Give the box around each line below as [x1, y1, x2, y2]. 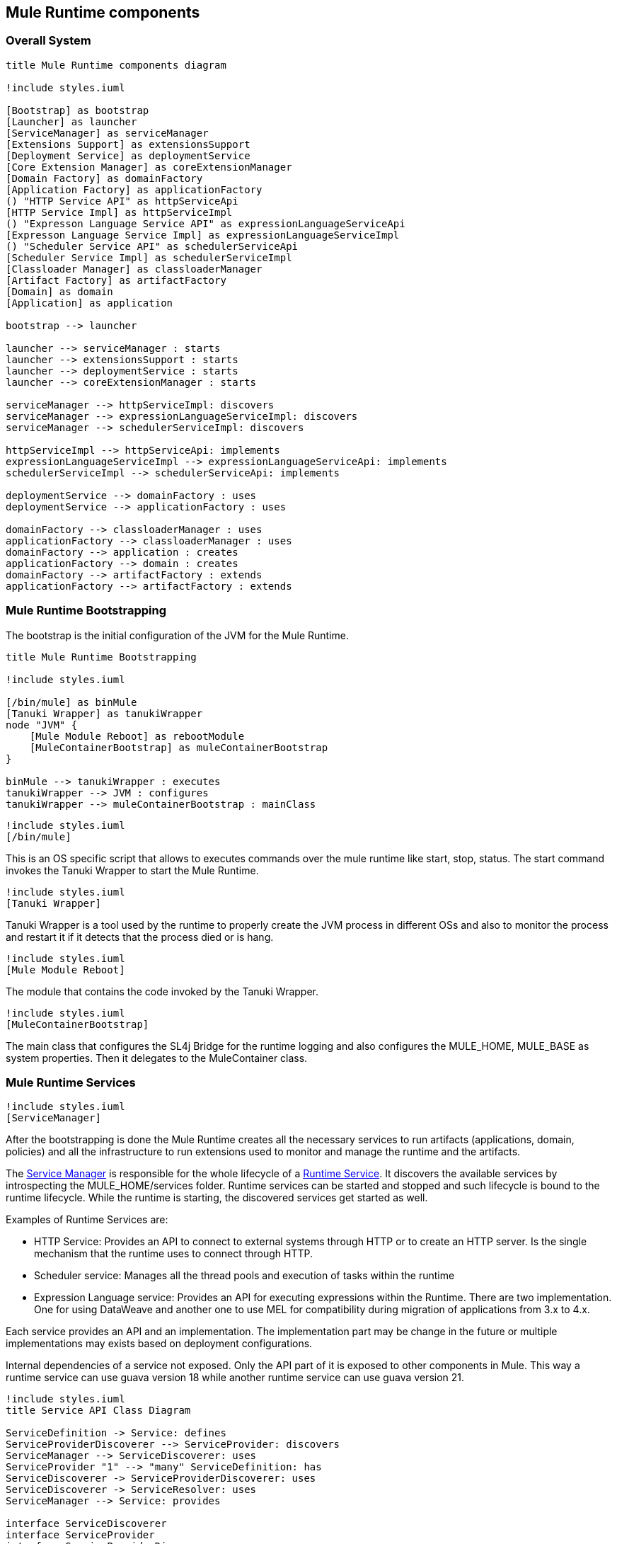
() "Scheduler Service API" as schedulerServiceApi [6, 240, 299, 252]
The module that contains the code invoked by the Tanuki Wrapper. [6, 985, 319, 997]
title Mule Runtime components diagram [6, 59, 226, 71]
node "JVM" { [6, 719, 78, 731]
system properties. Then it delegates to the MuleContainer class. [6, 1051, 308, 1064]
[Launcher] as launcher [6, 115, 137, 127]
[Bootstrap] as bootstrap [6, 104, 149, 116]
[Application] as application [6, 297, 173, 309]
